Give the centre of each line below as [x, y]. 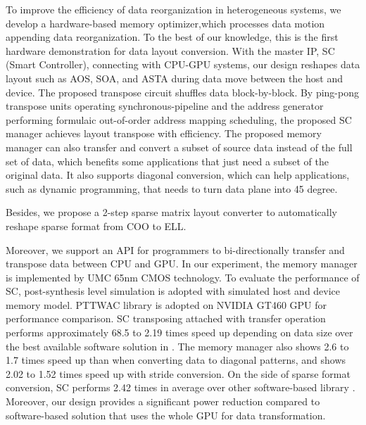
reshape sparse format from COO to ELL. [96, 226]
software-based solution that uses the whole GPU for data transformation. [166, 415]
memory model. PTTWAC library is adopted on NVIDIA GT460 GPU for [166, 304]
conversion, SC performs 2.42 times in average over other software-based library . [181, 387]
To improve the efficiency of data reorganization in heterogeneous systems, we [173, 9]
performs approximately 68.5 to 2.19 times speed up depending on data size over [179, 332]
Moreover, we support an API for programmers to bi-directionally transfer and [175, 249]
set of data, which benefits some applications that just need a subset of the [168, 161]
